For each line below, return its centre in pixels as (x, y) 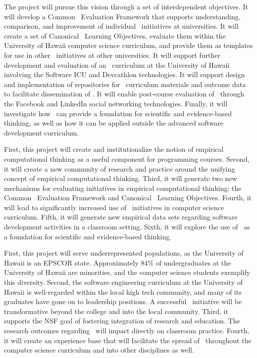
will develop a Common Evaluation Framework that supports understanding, (122, 16)
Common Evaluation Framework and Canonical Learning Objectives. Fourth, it (128, 198)
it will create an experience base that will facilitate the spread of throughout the (128, 340)
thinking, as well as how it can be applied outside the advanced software (114, 123)
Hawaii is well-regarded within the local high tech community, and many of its (123, 291)
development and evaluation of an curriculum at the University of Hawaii (117, 65)
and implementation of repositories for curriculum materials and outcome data (125, 84)
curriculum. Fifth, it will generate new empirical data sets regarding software (121, 217)
